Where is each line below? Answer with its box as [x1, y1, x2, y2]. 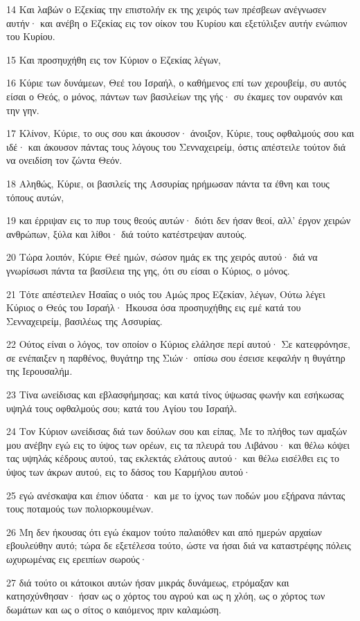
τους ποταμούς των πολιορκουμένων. [6, 501, 154, 516]
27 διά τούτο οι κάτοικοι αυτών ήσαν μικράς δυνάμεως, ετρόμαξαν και [6, 575, 289, 589]
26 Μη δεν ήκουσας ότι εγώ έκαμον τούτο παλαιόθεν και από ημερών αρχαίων [6, 524, 322, 539]
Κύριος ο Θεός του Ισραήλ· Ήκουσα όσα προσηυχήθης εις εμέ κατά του [6, 300, 301, 315]
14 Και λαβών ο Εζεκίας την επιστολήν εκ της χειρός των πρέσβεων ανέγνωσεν [6, 2, 327, 16]
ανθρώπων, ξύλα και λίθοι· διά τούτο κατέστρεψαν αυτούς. [6, 226, 247, 241]
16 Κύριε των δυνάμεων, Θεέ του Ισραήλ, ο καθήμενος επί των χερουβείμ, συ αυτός [6, 75, 346, 90]
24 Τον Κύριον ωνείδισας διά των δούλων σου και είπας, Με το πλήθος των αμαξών [6, 424, 348, 438]
